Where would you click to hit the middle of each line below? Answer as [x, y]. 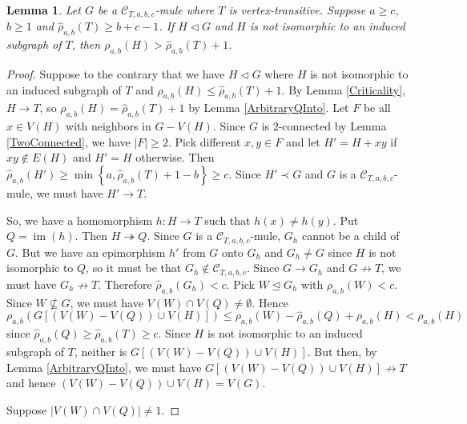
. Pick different [204, 141]
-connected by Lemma [332, 126]
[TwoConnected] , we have [68, 141]
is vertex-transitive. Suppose [297, 10]
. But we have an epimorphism [91, 252]
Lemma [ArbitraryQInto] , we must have [104, 367]
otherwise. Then [175, 157]
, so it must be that [134, 268]
